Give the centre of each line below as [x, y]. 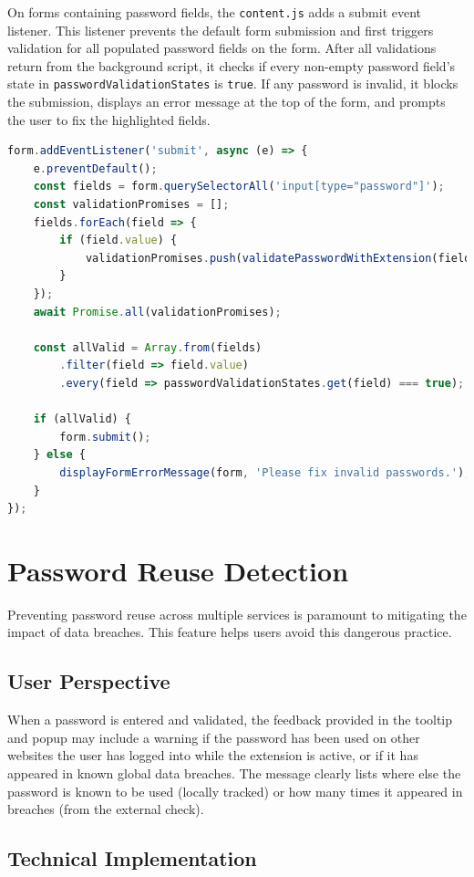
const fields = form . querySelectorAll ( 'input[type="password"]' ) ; [239, 187]
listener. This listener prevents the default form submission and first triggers [221, 30]
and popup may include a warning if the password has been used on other [214, 737]
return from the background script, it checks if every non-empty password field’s [232, 65]
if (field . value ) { [118, 240]
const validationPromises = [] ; [131, 205]
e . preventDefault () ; [95, 168]
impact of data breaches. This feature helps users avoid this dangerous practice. [230, 632]
